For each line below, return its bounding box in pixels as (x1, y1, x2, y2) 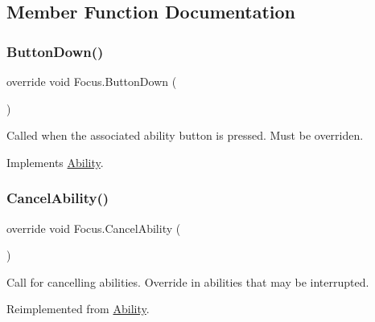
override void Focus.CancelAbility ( (6, 219, 181, 236)
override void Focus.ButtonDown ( (6, 73, 177, 89)
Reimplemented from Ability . (6, 300, 150, 317)
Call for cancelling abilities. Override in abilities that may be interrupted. (6, 273, 369, 290)
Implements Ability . (6, 153, 104, 170)
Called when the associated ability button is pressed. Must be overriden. (6, 127, 364, 144)
